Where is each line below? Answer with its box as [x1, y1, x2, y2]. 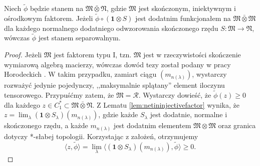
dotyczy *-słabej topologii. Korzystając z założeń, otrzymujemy [4, 131, 198, 141]
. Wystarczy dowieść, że [138, 90, 211, 100]
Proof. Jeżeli [4, 49, 42, 60]
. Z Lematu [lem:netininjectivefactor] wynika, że [92, 99, 239, 110]
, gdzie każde [98, 109, 138, 120]
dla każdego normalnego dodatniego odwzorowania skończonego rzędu [4, 22, 218, 33]
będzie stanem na [30, 3, 84, 13]
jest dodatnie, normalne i [150, 109, 227, 120]
